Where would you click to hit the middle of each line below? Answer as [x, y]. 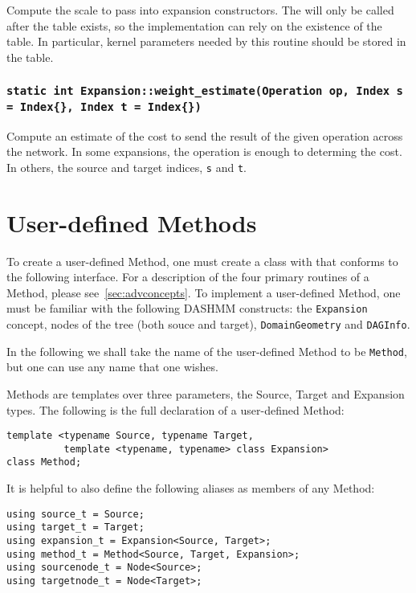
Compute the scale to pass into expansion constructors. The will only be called [200, 10]
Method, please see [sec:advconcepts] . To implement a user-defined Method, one [204, 292]
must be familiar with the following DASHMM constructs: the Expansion [187, 308]
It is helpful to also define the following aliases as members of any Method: [191, 488]
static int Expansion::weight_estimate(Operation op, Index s [205, 91]
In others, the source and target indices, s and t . [126, 167]
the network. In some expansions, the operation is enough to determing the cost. [204, 151]
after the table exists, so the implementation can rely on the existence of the [194, 25]
